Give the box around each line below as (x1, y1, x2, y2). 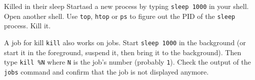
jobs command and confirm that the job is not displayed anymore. (4, 66, 209, 77)
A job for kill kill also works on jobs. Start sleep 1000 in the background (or (4, 37, 246, 47)
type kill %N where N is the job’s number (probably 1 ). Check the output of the (4, 57, 251, 67)
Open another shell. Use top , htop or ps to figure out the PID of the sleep (4, 10, 235, 21)
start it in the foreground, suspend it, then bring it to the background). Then (4, 47, 241, 57)
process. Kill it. (4, 20, 51, 31)
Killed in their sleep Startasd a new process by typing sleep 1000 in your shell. (4, 1, 249, 11)
